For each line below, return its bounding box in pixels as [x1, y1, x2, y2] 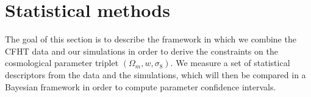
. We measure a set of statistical [170, 56, 290, 69]
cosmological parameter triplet [5, 56, 119, 69]
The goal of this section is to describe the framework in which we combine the [5, 33, 296, 45]
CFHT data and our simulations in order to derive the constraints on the [5, 44, 278, 57]
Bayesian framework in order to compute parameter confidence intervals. [5, 80, 276, 93]
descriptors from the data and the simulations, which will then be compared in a [5, 68, 306, 81]
